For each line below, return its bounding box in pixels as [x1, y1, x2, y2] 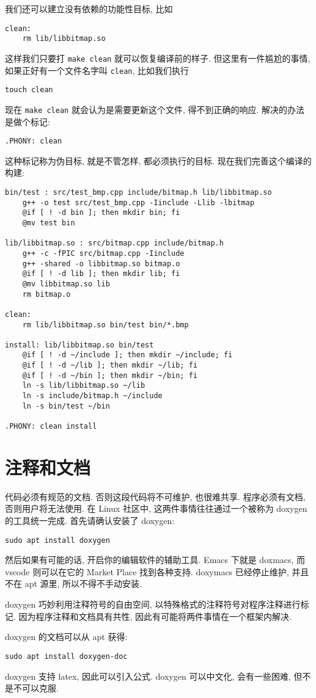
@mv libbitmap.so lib [22, 279, 110, 288]
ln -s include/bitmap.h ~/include [22, 391, 163, 401]
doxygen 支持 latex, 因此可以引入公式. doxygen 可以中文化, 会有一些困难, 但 [5, 669, 303, 682]
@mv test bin [22, 218, 75, 227]
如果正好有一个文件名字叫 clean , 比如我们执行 [5, 64, 189, 76]
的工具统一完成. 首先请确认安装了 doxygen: [5, 514, 175, 527]
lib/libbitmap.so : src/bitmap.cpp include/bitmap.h [5, 239, 224, 248]
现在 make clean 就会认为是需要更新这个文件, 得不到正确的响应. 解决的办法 [5, 103, 305, 115]
